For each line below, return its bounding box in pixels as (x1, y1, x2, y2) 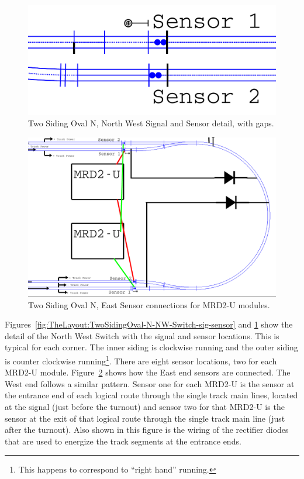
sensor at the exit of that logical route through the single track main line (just (5, 412, 285, 424)
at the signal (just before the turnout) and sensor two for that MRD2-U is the (5, 401, 285, 413)
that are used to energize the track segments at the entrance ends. (5, 435, 241, 447)
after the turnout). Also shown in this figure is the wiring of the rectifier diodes (5, 423, 289, 436)
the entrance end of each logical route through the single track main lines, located (5, 389, 298, 401)
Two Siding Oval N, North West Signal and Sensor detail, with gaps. (28, 116, 274, 129)
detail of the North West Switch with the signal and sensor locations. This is (5, 329, 279, 342)
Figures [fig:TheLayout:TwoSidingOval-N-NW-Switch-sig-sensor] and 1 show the (5, 318, 293, 330)
